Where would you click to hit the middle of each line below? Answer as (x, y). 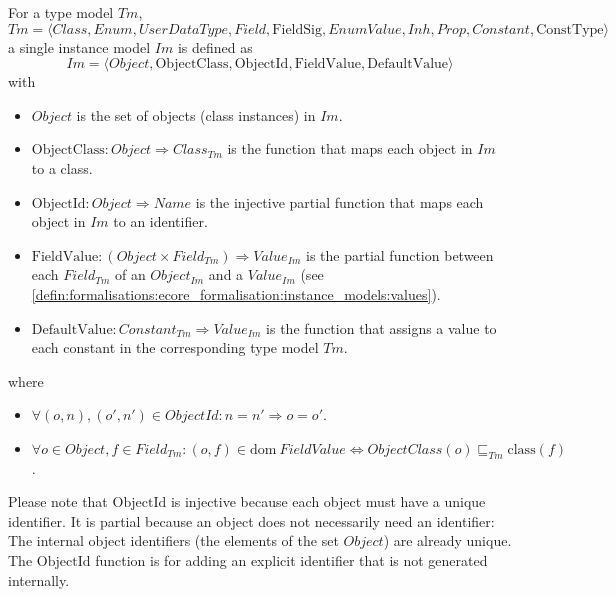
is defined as (215, 46)
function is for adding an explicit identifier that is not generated (291, 560)
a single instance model (79, 46)
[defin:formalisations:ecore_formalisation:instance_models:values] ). (236, 293)
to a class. (62, 167)
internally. (39, 579)
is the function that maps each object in (350, 148)
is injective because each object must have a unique (328, 501)
